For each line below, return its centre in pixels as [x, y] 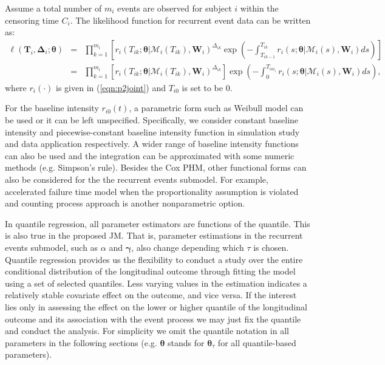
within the [259, 8]
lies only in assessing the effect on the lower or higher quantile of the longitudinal [156, 306]
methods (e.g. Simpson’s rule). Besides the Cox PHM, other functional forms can [156, 167]
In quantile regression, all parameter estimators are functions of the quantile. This [158, 223]
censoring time [32, 20]
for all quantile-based [257, 342]
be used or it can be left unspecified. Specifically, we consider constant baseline [152, 120]
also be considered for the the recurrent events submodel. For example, [137, 179]
